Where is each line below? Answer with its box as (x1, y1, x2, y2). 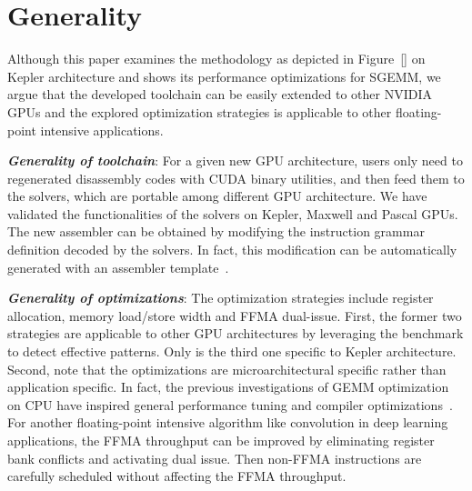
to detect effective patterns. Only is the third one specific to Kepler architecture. (7, 342, 457, 361)
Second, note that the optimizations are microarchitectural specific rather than (7, 359, 447, 378)
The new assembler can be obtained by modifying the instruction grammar (7, 222, 425, 241)
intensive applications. (40, 120, 164, 139)
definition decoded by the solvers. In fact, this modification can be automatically (7, 240, 457, 259)
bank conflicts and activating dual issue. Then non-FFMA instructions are (7, 448, 422, 467)
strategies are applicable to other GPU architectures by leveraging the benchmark (7, 324, 464, 343)
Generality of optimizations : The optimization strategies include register (7, 288, 434, 307)
